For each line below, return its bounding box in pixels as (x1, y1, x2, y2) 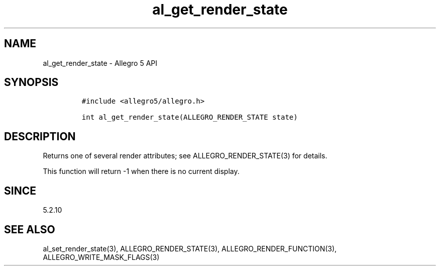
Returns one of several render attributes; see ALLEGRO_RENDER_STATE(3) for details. (43, 151, 327, 160)
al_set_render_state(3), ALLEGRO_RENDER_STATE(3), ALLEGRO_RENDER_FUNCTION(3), (43, 244, 337, 253)
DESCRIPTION (4, 130, 76, 143)
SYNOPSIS (4, 76, 59, 89)
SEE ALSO (4, 223, 55, 236)
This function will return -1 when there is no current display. (43, 167, 240, 176)
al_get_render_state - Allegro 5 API (43, 58, 158, 67)
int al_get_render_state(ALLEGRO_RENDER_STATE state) (81, 113, 298, 122)
